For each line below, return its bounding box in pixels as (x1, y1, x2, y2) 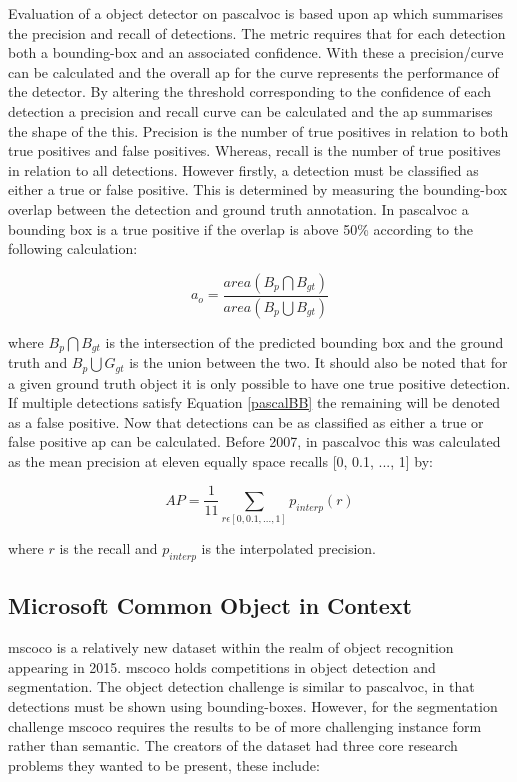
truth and (8, 352, 68, 373)
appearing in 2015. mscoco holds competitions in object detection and (8, 656, 436, 677)
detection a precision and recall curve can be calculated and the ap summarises (8, 100, 493, 121)
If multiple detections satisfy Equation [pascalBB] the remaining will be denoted (8, 392, 501, 413)
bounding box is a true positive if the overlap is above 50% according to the (8, 218, 474, 239)
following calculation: (8, 238, 138, 259)
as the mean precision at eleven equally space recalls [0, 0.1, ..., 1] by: (8, 450, 434, 471)
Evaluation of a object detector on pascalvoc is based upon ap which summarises (8, 3, 504, 23)
